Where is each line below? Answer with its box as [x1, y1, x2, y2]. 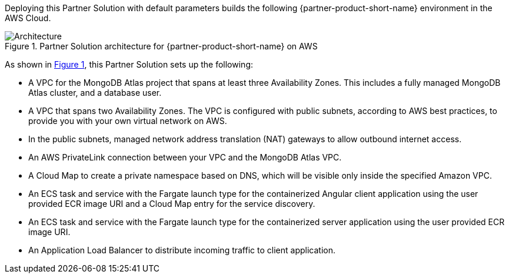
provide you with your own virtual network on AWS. [28, 116, 227, 126]
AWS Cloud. [5, 13, 51, 23]
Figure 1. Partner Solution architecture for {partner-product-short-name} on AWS [5, 41, 318, 51]
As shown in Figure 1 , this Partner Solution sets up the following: [5, 59, 253, 69]
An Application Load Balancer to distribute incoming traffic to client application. [28, 245, 335, 255]
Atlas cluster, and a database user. [28, 88, 162, 98]
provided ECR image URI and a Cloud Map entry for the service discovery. [28, 199, 315, 209]
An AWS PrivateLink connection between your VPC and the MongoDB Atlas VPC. [28, 152, 342, 162]
